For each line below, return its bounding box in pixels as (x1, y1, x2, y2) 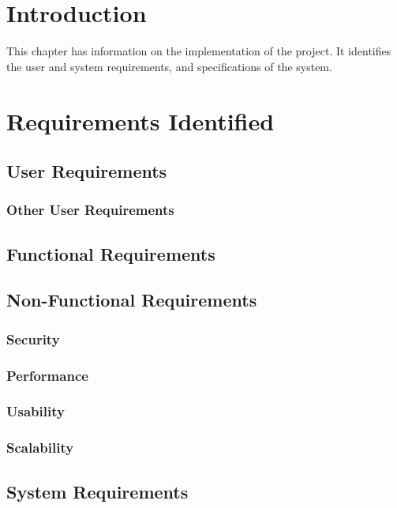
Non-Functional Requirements (6, 288, 257, 312)
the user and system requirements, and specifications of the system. (6, 58, 332, 74)
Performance (6, 365, 88, 385)
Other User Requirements (6, 200, 174, 220)
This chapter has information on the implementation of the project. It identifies (6, 43, 391, 59)
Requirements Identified (6, 104, 275, 137)
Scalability (6, 438, 74, 457)
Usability (6, 401, 65, 421)
